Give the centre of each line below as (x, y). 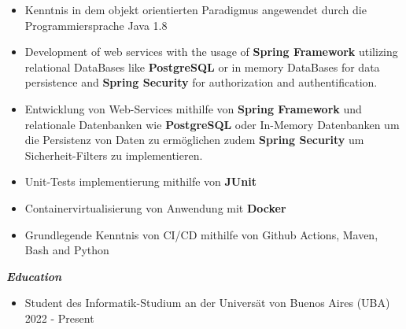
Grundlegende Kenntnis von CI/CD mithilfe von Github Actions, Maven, (201, 234)
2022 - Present (59, 318)
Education (34, 276)
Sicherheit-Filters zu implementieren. (114, 155)
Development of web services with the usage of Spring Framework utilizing (211, 52)
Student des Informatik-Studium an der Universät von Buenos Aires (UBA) (207, 303)
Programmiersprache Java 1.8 (96, 25)
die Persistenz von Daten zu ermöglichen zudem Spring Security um (194, 140)
